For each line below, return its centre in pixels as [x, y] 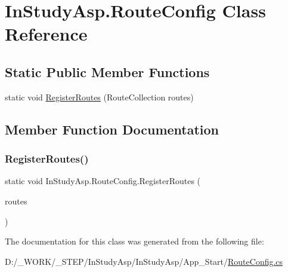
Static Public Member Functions [107, 71]
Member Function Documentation [112, 129]
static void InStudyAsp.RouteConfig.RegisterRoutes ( [103, 181]
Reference [46, 34]
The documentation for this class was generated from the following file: [134, 241]
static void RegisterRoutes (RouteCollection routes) [99, 97]
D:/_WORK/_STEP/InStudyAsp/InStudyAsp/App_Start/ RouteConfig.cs [144, 261]
